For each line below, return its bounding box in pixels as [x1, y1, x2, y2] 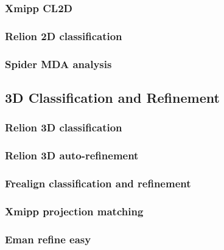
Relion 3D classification [5, 120, 122, 135]
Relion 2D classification [5, 28, 122, 43]
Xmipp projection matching [5, 203, 144, 218]
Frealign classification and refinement [5, 175, 191, 190]
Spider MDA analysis [5, 56, 112, 71]
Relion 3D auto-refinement [5, 148, 139, 163]
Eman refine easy [5, 231, 91, 246]
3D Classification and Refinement [5, 88, 220, 106]
